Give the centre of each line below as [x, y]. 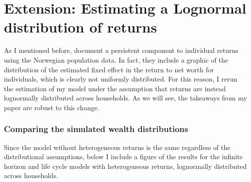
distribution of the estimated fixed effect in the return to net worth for [109, 69]
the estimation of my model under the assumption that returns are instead [115, 88]
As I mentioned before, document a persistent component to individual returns [121, 50]
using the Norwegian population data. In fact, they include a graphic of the [116, 59]
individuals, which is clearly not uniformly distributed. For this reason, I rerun [121, 79]
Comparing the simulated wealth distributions [96, 129]
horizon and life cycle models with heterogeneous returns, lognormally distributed [125, 166]
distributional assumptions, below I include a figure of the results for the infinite [123, 157]
